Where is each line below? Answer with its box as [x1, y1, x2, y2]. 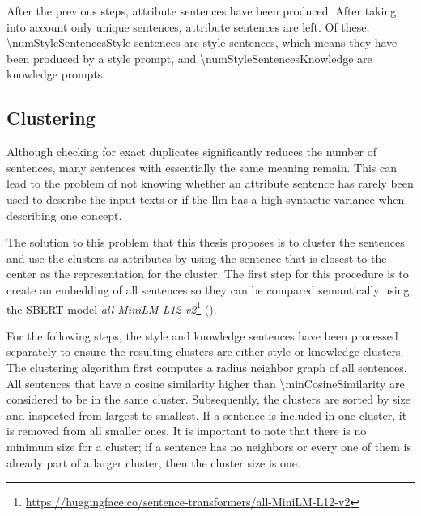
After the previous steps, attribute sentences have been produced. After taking [6, 2, 397, 19]
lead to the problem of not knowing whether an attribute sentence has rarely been [6, 175, 414, 192]
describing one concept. [6, 206, 122, 223]
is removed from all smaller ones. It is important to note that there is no [6, 422, 367, 439]
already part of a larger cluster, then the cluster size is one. [6, 454, 300, 471]
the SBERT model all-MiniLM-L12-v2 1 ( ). [6, 298, 217, 317]
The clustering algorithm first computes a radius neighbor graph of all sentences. [6, 358, 407, 375]
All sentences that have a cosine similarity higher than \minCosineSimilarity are [6, 374, 405, 391]
